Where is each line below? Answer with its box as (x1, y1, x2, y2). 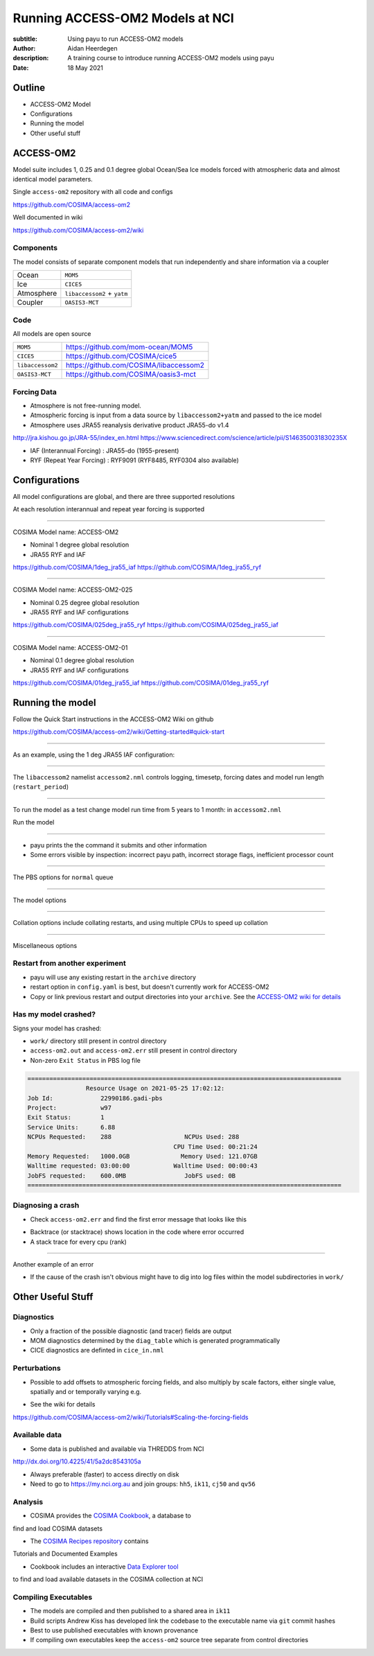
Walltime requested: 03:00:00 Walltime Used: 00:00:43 (27, 1162, 258, 1170)
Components (12, 243, 58, 253)
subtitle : (12, 35, 38, 43)
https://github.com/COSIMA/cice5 (66, 351, 177, 361)
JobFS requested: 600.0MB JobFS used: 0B (27, 1172, 236, 1179)
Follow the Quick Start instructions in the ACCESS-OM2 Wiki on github (12, 714, 214, 723)
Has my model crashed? (12, 1010, 96, 1019)
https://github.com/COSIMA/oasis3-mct (66, 369, 197, 379)
